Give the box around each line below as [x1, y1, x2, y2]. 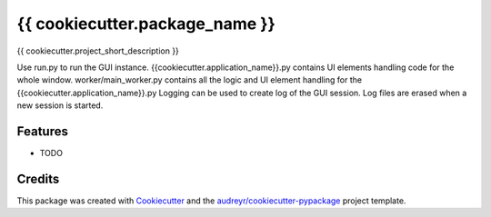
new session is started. [16, 100, 104, 111]
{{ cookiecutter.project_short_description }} [16, 45, 179, 56]
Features [16, 123, 68, 139]
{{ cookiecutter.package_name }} [16, 14, 276, 34]
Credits [16, 171, 60, 186]
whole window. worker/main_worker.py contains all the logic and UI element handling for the [16, 74, 363, 85]
